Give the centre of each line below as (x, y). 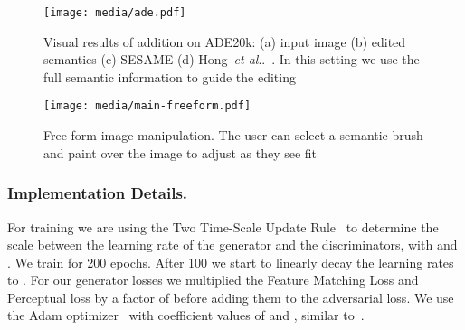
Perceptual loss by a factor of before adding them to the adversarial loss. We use (231, 297)
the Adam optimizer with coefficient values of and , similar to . (186, 315)
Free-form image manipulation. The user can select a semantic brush (233, 135)
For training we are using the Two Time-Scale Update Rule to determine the (223, 226)
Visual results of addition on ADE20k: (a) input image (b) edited (225, 41)
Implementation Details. (98, 193)
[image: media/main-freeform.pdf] (147, 106)
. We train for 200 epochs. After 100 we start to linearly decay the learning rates (231, 262)
